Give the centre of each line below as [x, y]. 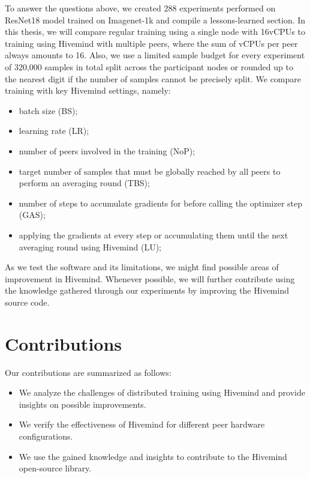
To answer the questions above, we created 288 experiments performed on [140, 8]
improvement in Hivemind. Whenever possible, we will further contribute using [150, 278]
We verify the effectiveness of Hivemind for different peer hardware [142, 424]
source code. [27, 302]
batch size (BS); [48, 110]
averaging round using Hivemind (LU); [90, 247]
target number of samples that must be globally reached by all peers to [150, 171]
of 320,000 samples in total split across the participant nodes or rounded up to [149, 66]
